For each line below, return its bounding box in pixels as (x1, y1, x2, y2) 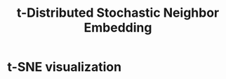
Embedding (84, 20, 152, 36)
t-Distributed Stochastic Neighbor (16, 5, 220, 21)
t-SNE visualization (7, 59, 121, 75)
